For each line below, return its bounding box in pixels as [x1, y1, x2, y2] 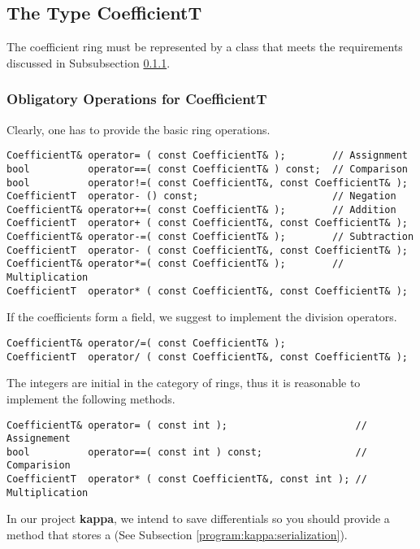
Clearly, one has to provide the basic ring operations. [6, 120, 271, 137]
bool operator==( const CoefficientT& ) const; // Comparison [6, 163, 408, 175]
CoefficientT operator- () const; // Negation [6, 190, 396, 203]
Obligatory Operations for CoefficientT [6, 89, 267, 109]
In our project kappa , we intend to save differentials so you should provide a [6, 510, 390, 527]
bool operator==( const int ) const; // [6, 446, 367, 458]
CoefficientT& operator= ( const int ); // [6, 419, 367, 431]
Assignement [6, 433, 71, 445]
